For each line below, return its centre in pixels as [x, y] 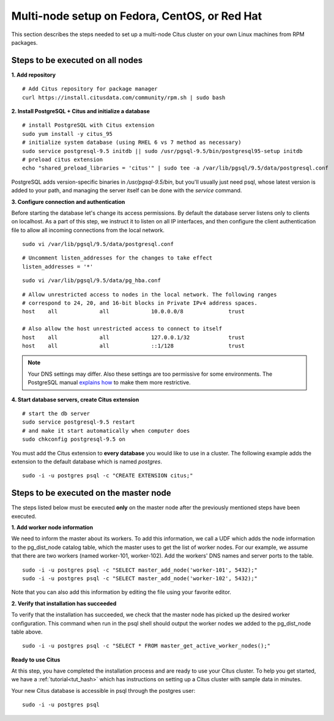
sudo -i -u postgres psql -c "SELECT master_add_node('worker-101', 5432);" [140, 570]
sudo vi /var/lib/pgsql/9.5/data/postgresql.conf [98, 244]
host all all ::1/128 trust [133, 346]
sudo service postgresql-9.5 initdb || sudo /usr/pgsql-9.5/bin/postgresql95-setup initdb [162, 151]
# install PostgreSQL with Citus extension [88, 125]
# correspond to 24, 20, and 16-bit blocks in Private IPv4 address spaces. [140, 303]
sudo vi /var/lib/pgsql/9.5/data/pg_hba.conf [92, 281]
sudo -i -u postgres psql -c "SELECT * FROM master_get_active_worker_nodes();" [147, 646]
